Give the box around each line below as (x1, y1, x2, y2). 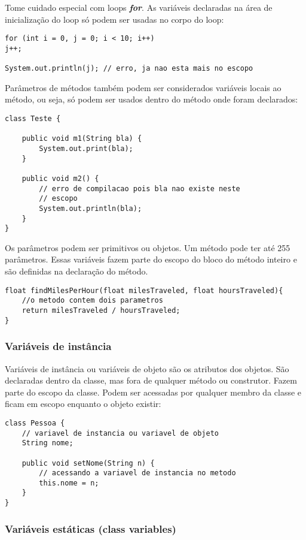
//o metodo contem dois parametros (22, 296, 163, 305)
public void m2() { (22, 174, 99, 183)
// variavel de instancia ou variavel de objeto (22, 429, 219, 438)
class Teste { (5, 114, 61, 123)
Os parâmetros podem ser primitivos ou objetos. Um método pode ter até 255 (5, 241, 290, 254)
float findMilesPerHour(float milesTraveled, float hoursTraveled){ (5, 286, 283, 295)
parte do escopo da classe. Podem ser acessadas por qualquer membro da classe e (5, 385, 302, 398)
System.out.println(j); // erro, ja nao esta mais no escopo (5, 64, 253, 73)
